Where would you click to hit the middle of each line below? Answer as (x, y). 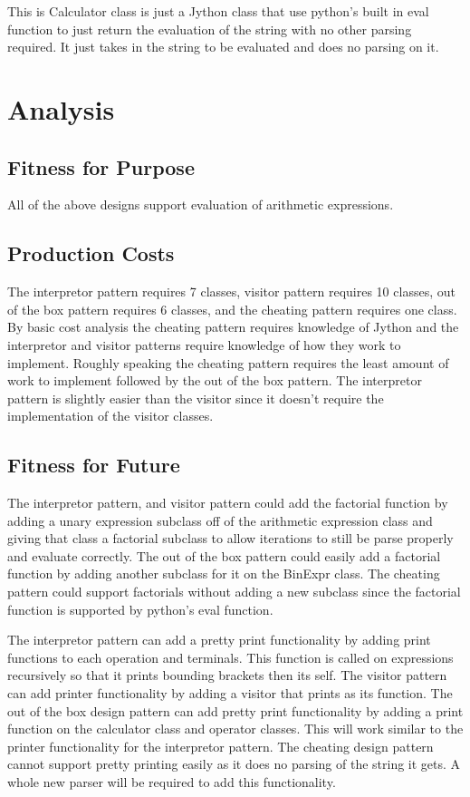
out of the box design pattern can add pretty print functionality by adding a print (235, 710)
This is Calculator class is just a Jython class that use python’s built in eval (218, 11)
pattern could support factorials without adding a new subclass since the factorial (234, 592)
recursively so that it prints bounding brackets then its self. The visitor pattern (227, 675)
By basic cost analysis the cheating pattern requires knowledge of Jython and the (233, 327)
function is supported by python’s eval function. (140, 609)
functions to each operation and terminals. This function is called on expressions (230, 657)
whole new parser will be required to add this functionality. (172, 782)
